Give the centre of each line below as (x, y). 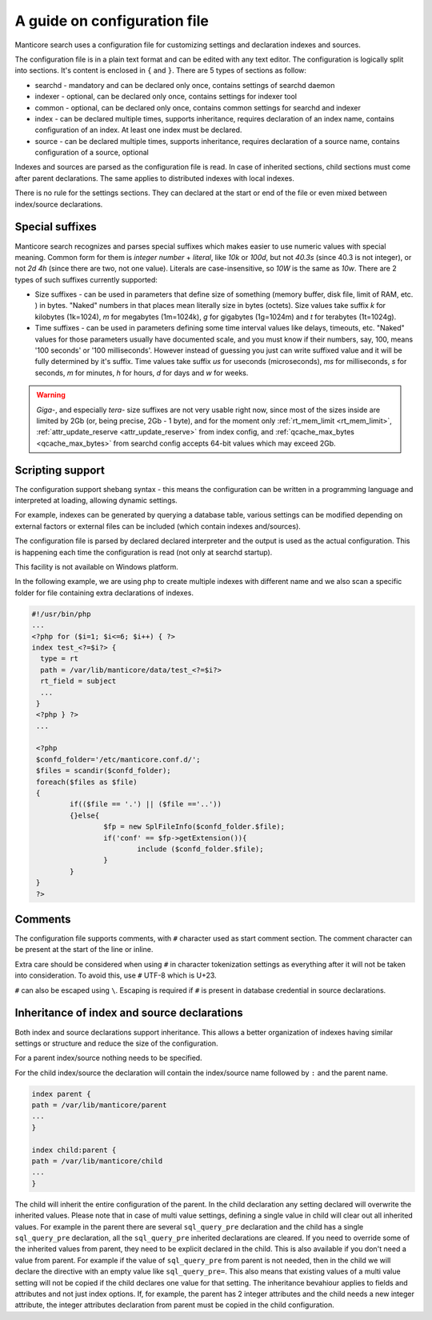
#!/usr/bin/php (61, 614)
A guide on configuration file (112, 21)
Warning (51, 395)
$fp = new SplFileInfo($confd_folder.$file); (194, 827)
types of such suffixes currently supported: (86, 279)
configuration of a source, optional (92, 153)
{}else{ (84, 815)
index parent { (61, 1094)
